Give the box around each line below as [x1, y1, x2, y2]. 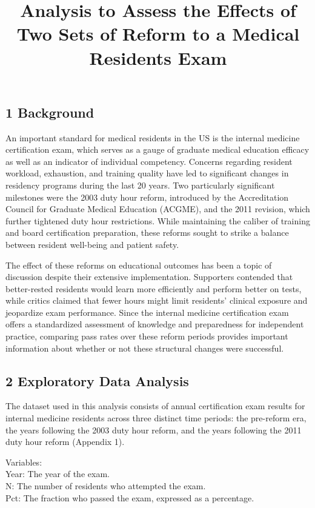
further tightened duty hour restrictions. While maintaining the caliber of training [5, 214, 310, 227]
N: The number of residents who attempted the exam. [5, 480, 206, 492]
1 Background [5, 102, 94, 121]
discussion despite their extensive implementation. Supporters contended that [5, 270, 293, 283]
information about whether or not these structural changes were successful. [5, 341, 284, 354]
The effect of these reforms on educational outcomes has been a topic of [5, 258, 272, 271]
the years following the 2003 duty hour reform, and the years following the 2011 [5, 423, 302, 436]
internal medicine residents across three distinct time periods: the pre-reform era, [5, 412, 307, 424]
